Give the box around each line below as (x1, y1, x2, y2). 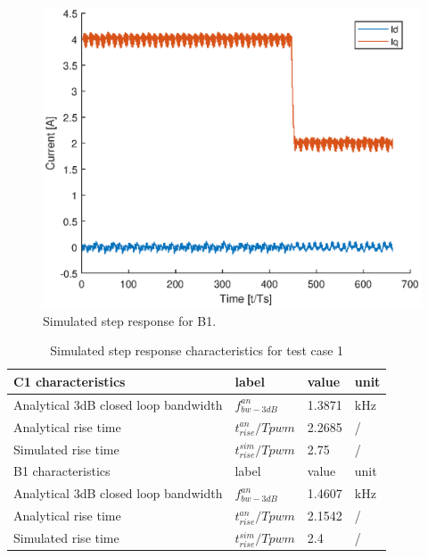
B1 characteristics (13, 462, 111, 480)
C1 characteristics (13, 371, 126, 390)
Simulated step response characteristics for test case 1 (50, 341, 344, 360)
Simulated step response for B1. (43, 311, 217, 329)
